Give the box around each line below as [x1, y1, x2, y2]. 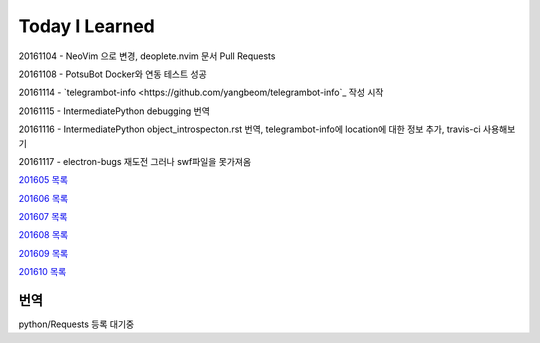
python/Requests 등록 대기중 [18, 318, 135, 330]
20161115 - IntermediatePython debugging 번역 [18, 105, 210, 117]
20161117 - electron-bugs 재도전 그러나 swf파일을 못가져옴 [18, 155, 252, 167]
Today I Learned [18, 15, 155, 37]
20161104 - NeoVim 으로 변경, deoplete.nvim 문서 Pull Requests [18, 50, 276, 62]
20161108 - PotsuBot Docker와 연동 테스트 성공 [18, 68, 207, 80]
